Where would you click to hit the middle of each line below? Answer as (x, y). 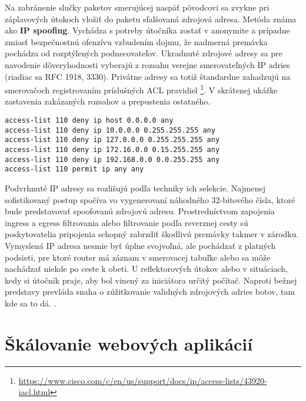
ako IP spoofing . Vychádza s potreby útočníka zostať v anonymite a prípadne (147, 30)
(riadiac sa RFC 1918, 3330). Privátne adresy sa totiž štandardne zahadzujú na (148, 76)
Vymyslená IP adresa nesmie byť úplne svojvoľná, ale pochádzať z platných (140, 245)
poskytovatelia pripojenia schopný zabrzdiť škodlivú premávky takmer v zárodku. (152, 234)
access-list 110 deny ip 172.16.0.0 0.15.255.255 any (112, 149)
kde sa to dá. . (31, 303)
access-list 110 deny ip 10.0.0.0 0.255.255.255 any (110, 130)
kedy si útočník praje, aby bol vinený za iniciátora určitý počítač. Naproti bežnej (151, 280)
